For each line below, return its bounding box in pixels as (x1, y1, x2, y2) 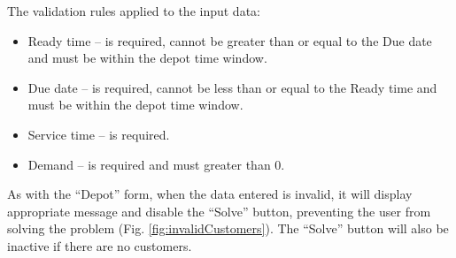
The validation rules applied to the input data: (7, 2, 260, 19)
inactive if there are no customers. (7, 236, 192, 254)
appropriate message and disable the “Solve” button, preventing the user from (7, 201, 431, 220)
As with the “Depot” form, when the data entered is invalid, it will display (7, 185, 413, 203)
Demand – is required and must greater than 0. (27, 155, 285, 173)
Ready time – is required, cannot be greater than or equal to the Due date (27, 31, 432, 49)
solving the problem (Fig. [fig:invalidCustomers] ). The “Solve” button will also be (7, 219, 449, 238)
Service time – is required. (27, 125, 170, 143)
